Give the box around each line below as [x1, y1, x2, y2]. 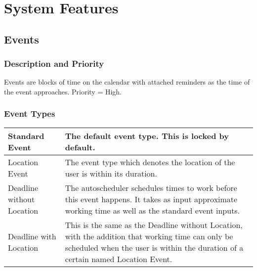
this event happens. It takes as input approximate [65, 193, 238, 205]
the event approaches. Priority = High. [4, 86, 122, 96]
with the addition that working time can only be [65, 230, 233, 242]
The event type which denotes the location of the [65, 156, 235, 168]
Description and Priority [4, 57, 104, 70]
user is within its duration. [65, 167, 157, 179]
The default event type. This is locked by [65, 130, 229, 141]
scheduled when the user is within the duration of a [65, 241, 244, 253]
